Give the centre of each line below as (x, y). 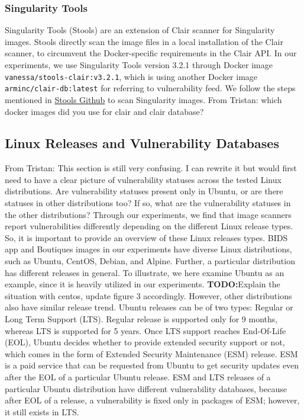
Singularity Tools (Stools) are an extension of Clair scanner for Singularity (140, 30)
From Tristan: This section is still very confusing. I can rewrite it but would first (151, 168)
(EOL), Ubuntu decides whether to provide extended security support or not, (145, 342)
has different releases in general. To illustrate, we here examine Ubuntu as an (145, 272)
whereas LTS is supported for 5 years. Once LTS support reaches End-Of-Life (145, 330)
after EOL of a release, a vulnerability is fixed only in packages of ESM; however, (152, 400)
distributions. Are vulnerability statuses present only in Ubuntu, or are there (144, 191)
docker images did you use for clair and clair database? (104, 111)
